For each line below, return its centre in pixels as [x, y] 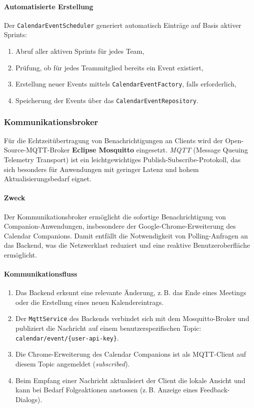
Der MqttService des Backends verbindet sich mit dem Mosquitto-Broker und [132, 318]
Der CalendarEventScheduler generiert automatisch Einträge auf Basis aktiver [123, 25]
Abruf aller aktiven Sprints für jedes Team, [80, 51]
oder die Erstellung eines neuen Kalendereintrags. [89, 302]
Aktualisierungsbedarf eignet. [48, 179]
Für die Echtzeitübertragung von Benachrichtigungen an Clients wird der [114, 140]
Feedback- [215, 390]
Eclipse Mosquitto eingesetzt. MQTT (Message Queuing [160, 150]
